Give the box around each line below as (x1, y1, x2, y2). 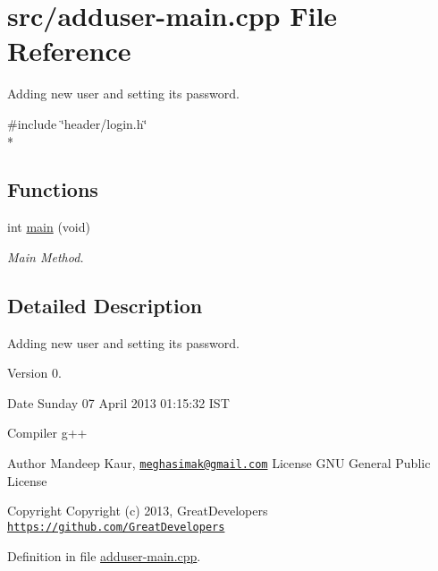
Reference (7, 32, 131, 69)
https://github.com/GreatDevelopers (7, 520, 225, 533)
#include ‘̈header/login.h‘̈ (7, 114, 147, 132)
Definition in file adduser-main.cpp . (7, 546, 201, 565)
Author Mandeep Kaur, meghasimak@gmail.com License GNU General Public (7, 454, 431, 473)
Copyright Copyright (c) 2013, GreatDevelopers (7, 501, 268, 520)
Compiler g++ (7, 423, 88, 442)
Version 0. (7, 363, 62, 382)
